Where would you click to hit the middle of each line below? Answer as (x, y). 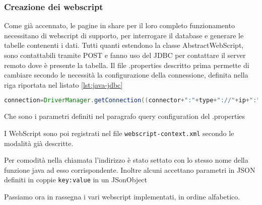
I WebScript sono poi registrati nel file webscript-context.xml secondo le (119, 133)
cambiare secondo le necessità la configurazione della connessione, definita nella (126, 75)
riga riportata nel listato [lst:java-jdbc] (63, 84)
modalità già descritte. (39, 143)
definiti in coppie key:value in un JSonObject (76, 180)
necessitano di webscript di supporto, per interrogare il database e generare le (124, 35)
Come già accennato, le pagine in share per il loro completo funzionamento (119, 25)
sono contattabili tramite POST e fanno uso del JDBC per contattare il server (125, 55)
